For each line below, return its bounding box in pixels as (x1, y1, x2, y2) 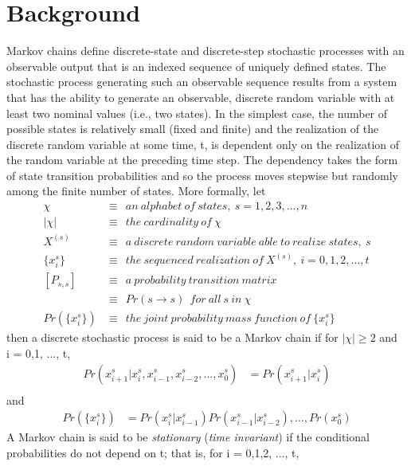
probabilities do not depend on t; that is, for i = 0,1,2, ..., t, (6, 444, 299, 460)
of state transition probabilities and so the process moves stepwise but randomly (6, 166, 398, 183)
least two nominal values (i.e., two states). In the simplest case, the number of (6, 104, 388, 121)
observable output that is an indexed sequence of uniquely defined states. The (6, 57, 386, 74)
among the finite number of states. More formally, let (6, 182, 266, 199)
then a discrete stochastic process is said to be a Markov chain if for (6, 329, 339, 346)
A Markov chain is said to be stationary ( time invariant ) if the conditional (6, 429, 370, 445)
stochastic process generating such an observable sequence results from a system (6, 73, 397, 90)
